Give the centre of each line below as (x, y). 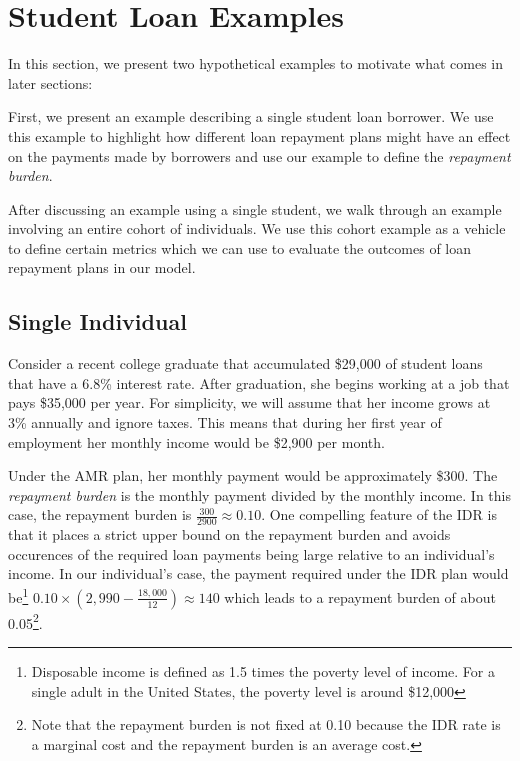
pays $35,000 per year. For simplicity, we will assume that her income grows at (249, 402)
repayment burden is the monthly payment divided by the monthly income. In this (259, 494)
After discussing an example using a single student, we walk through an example (255, 208)
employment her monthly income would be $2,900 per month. (196, 441)
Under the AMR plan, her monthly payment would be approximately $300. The (253, 475)
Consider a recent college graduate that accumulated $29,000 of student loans (245, 363)
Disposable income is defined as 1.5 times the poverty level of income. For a (263, 670)
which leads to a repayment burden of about (360, 596)
